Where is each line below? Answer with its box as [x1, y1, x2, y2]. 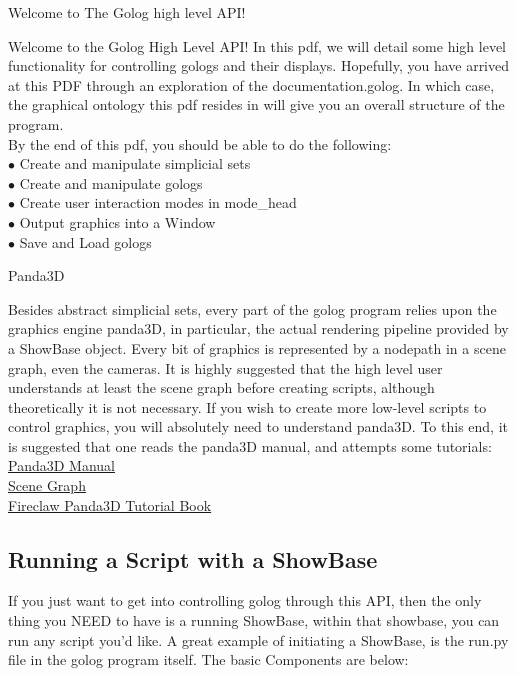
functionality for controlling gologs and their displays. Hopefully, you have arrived [8, 55, 510, 76]
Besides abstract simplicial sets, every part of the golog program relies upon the [8, 298, 497, 319]
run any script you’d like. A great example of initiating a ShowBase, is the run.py [8, 629, 509, 650]
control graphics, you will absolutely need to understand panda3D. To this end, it [8, 416, 509, 437]
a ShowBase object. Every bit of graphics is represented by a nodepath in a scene [8, 337, 506, 358]
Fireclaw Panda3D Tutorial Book [8, 494, 212, 515]
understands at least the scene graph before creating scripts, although [8, 377, 435, 398]
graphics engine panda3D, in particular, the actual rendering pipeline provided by [8, 318, 509, 339]
